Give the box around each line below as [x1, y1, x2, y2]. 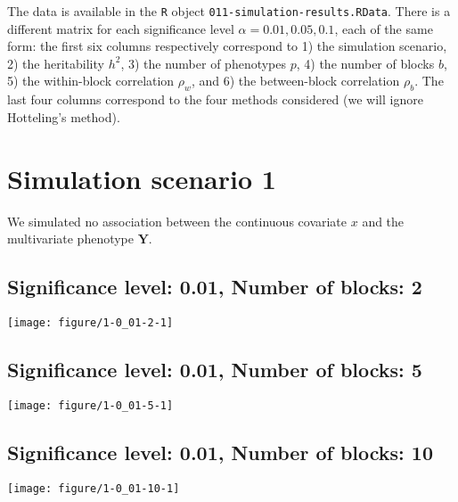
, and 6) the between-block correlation [191, 71, 400, 90]
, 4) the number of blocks [296, 53, 435, 72]
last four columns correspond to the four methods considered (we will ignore [7, 90, 423, 109]
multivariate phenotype [7, 229, 135, 248]
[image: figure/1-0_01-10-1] [7, 481, 180, 495]
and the [362, 211, 405, 230]
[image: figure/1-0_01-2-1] [7, 316, 174, 329]
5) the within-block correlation [7, 71, 175, 90]
